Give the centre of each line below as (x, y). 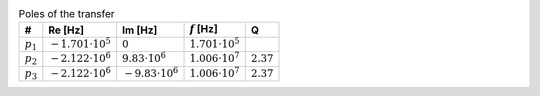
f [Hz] (204, 29)
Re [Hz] (66, 30)
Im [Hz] (139, 30)
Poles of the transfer (66, 14)
